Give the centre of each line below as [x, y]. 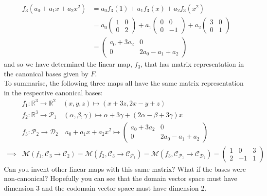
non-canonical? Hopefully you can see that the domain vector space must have [121, 178]
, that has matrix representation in [192, 64]
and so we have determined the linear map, [68, 64]
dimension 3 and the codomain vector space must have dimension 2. [105, 187]
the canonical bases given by [46, 73]
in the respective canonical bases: [53, 92]
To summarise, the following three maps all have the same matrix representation [124, 83]
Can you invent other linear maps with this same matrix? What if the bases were [125, 169]
